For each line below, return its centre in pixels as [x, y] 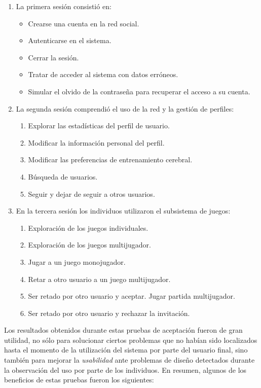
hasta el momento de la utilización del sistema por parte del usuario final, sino [126, 350]
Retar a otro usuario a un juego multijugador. [99, 279]
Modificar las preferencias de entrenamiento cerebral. [110, 160]
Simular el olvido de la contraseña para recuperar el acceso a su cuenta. [139, 91]
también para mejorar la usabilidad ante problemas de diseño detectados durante [129, 360]
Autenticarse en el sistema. [70, 40]
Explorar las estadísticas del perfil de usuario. [99, 126]
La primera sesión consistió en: [64, 6]
